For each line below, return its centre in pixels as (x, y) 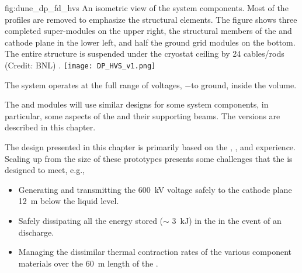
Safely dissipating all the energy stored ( (91, 220)
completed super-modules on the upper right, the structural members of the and (148, 31)
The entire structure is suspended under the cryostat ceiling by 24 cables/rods (145, 53)
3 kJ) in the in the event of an (227, 220)
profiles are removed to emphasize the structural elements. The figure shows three (151, 19)
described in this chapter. (50, 127)
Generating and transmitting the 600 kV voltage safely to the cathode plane (155, 189)
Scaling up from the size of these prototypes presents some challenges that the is (149, 158)
